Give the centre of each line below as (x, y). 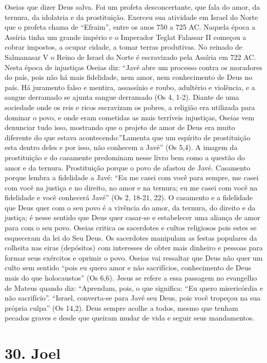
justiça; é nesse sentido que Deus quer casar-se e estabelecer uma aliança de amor (132, 217)
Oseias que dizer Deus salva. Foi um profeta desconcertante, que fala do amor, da (132, 7)
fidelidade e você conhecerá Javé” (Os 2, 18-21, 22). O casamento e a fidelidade (129, 197)
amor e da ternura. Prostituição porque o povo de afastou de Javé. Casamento (128, 167)
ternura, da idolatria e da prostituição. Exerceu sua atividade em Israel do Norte (131, 17)
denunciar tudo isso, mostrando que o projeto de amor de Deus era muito (120, 127)
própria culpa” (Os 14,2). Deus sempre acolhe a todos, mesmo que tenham (121, 307)
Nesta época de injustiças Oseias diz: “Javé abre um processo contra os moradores (133, 67)
